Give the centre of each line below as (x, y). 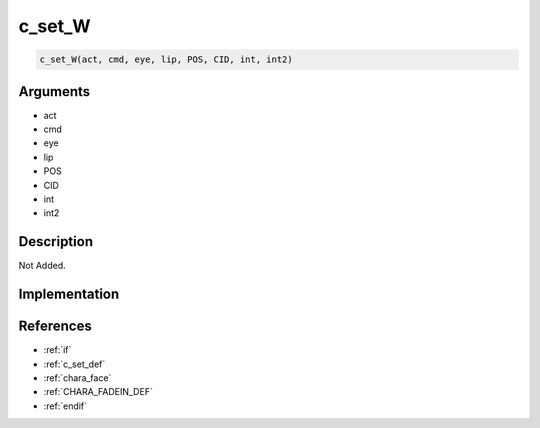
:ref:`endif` (65, 406)
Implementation (69, 294)
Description (56, 241)
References (55, 326)
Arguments (54, 91)
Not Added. (42, 266)
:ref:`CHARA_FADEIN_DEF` (98, 392)
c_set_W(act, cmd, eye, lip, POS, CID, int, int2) (166, 59)
